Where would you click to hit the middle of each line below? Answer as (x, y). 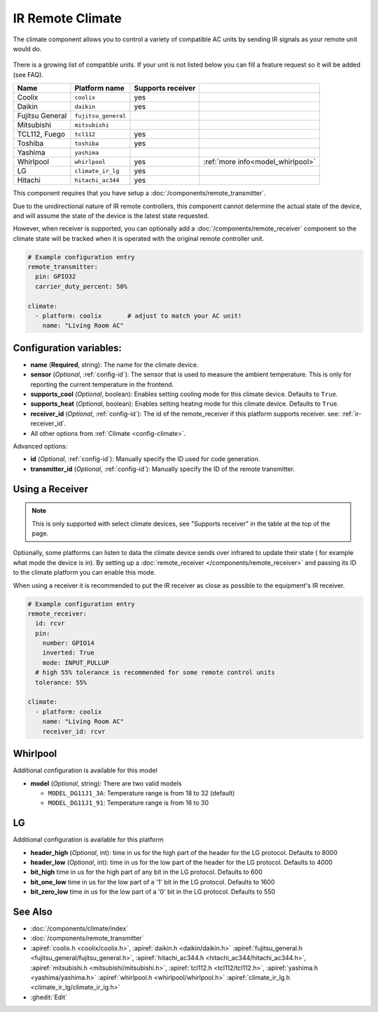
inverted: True (68, 653)
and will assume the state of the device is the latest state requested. (111, 216)
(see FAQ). (28, 74)
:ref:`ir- (351, 413)
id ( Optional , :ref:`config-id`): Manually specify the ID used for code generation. (145, 459)
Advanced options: (40, 446)
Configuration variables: (68, 348)
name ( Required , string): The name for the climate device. (114, 364)
